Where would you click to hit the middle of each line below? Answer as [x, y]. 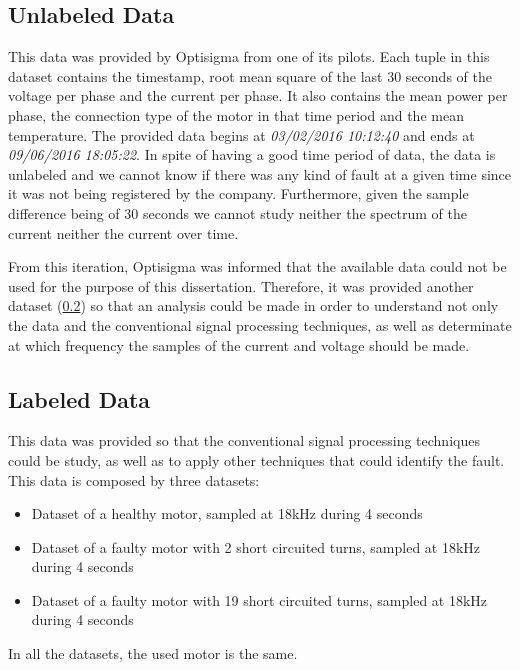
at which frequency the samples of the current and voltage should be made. [239, 344]
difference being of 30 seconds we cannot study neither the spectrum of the [237, 212]
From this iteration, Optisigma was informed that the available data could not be [257, 266]
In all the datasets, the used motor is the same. [153, 653]
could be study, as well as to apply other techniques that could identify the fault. [256, 459]
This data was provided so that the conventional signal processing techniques [244, 440]
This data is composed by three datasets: [134, 479]
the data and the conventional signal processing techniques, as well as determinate [260, 324]
